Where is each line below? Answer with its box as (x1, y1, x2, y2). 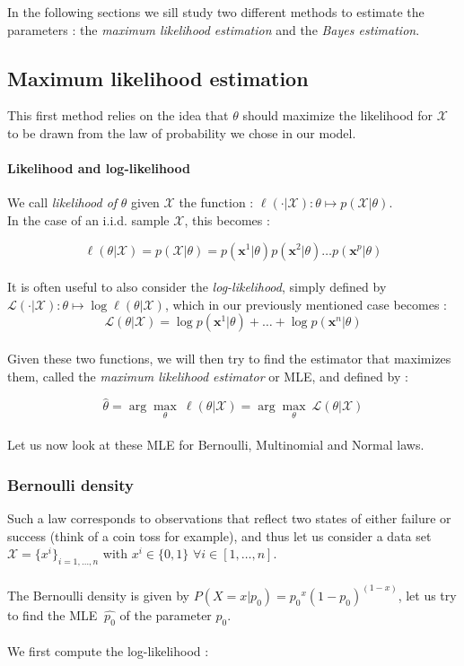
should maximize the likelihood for (242, 106, 433, 125)
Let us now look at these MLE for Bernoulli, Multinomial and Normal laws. (7, 435, 425, 454)
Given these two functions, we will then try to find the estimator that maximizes (7, 348, 451, 367)
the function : (179, 193, 254, 212)
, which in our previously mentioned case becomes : (164, 294, 447, 313)
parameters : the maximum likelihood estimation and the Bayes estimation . (7, 20, 420, 39)
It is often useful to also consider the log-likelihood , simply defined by (7, 277, 387, 296)
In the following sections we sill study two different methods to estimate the (7, 3, 425, 21)
